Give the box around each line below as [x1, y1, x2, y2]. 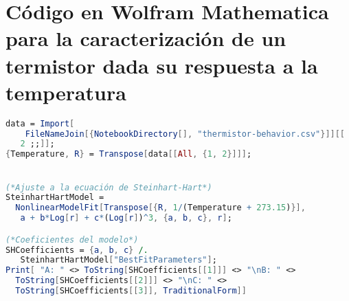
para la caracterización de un [5, 24, 286, 52]
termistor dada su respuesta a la [5, 51, 318, 79]
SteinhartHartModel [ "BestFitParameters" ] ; [20, 255, 217, 265]
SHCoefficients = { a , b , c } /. [5, 245, 148, 255]
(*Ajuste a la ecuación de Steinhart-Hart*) [5, 182, 212, 192]
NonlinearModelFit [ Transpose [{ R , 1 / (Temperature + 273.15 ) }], [15, 203, 306, 213]
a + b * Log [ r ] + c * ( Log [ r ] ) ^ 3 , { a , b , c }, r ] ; [20, 213, 232, 223]
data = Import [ [5, 118, 75, 129]
